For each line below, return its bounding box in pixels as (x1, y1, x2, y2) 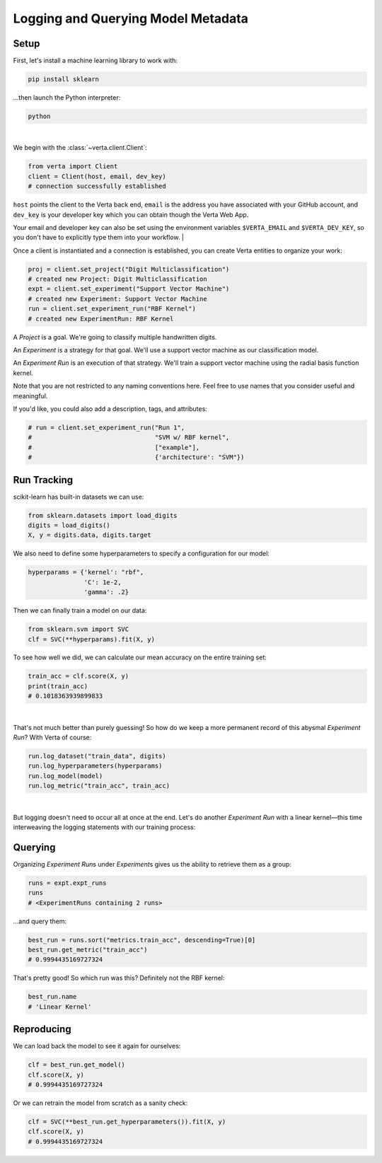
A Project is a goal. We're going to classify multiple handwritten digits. (13, 332, 217, 341)
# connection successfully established (28, 183, 166, 190)
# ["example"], (28, 443, 200, 451)
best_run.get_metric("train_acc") (28, 945, 148, 954)
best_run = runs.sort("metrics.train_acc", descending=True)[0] (28, 936, 256, 944)
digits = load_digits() (28, 521, 111, 529)
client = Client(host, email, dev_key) (28, 172, 166, 180)
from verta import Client (28, 163, 118, 170)
